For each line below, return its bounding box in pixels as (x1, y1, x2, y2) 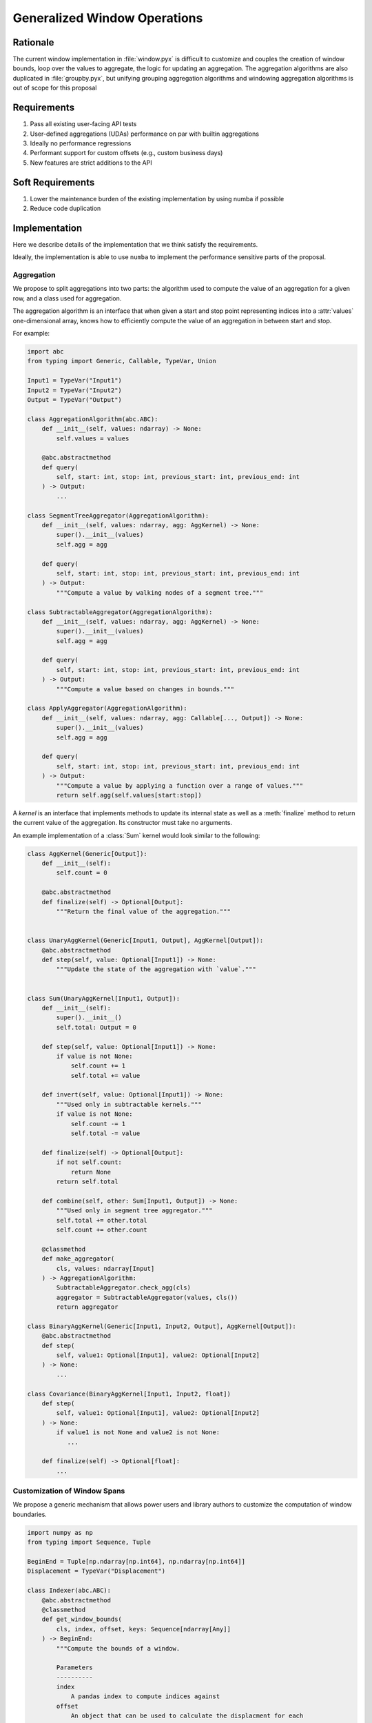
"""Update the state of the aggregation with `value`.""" (56, 966, 256, 973)
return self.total (56, 1177, 118, 1185)
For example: (12, 329, 50, 337)
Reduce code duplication (30, 204, 101, 212)
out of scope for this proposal (12, 83, 97, 92)
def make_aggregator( (41, 1255, 115, 1263)
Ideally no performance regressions (30, 139, 132, 147)
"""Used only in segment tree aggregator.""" (56, 1207, 213, 1214)
